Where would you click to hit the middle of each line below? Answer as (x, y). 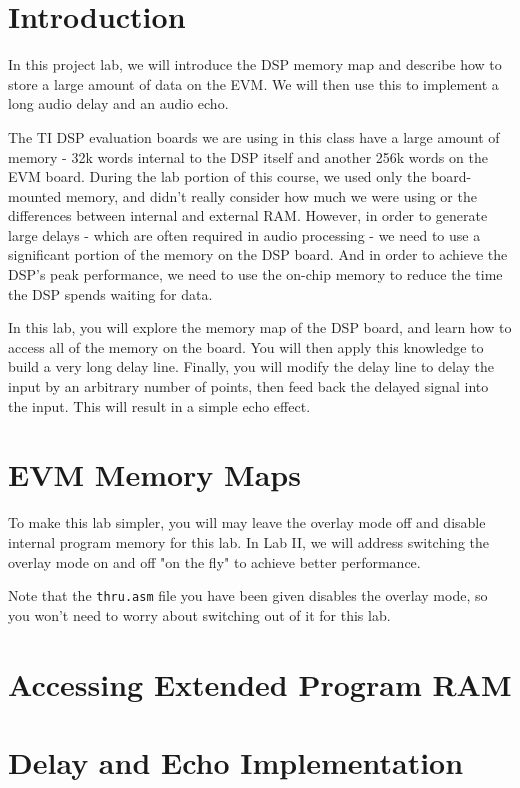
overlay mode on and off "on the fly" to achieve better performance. (214, 561)
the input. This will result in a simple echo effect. (159, 405)
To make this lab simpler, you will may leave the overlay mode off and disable (247, 522)
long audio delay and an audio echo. (118, 103)
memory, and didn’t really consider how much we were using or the (271, 195)
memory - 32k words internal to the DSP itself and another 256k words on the (248, 156)
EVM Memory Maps (154, 474)
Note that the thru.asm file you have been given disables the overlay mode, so (248, 595)
